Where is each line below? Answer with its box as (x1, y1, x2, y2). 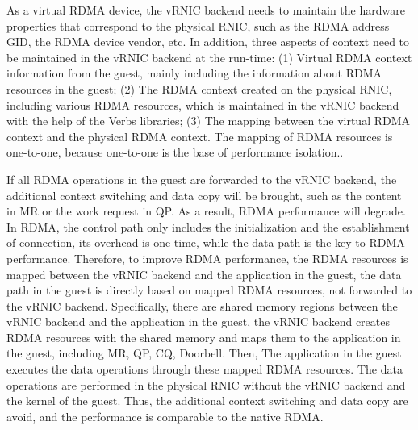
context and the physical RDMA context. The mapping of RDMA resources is (6, 127, 393, 144)
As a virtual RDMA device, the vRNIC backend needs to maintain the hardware (6, 2, 405, 18)
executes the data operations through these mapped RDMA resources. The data (6, 361, 403, 378)
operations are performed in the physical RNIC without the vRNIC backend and (6, 376, 406, 393)
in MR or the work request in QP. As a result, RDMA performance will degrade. (6, 202, 406, 219)
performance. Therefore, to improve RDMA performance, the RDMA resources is (6, 249, 408, 266)
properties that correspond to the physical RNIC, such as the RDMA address (6, 17, 390, 34)
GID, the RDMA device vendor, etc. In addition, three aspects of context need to (6, 33, 410, 50)
